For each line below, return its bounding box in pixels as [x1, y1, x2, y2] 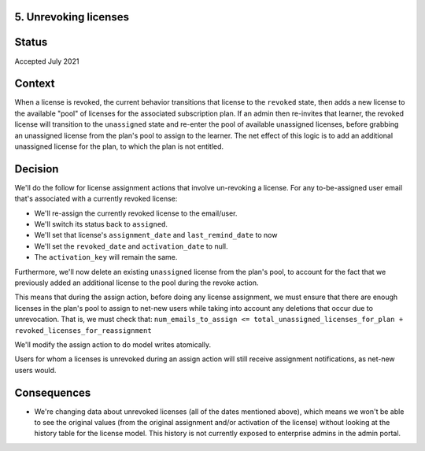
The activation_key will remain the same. [34, 253, 178, 262]
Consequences [14, 386, 91, 399]
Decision [14, 162, 59, 176]
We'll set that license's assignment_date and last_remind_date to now [34, 231, 278, 240]
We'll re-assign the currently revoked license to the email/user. [34, 209, 238, 218]
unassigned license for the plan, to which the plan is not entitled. [14, 142, 224, 151]
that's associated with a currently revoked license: [14, 194, 178, 204]
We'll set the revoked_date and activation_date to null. [34, 241, 228, 251]
